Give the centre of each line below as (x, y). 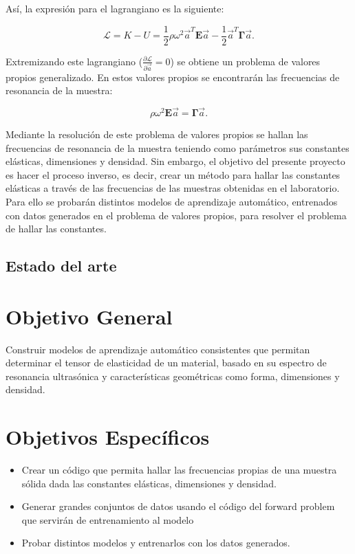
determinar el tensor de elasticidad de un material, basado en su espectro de (166, 363)
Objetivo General (89, 316)
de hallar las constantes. (56, 229)
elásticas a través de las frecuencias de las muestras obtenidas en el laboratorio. (173, 188)
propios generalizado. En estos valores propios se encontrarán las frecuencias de (173, 77)
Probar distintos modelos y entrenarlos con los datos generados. (156, 543)
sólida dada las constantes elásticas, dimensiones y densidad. (149, 483)
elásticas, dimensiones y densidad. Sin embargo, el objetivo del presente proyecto (175, 161)
